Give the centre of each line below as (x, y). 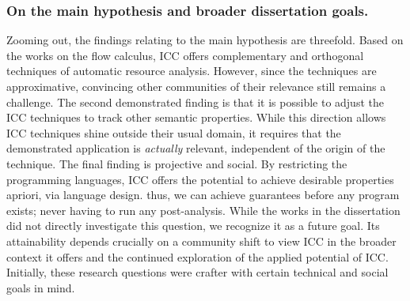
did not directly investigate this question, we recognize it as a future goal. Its (193, 226)
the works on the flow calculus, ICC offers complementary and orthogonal (185, 55)
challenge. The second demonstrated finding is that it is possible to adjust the (195, 102)
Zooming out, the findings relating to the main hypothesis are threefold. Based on (205, 40)
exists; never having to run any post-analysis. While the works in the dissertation (203, 210)
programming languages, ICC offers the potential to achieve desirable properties (200, 179)
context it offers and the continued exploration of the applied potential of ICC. (197, 256)
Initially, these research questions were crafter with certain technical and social (197, 272)
